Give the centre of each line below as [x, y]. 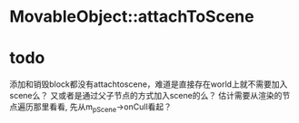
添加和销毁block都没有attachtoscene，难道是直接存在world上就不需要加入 [149, 84]
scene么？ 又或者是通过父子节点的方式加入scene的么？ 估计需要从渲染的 [146, 96]
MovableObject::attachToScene [132, 17]
